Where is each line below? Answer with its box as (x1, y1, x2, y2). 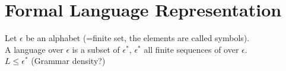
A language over (5, 43, 63, 55)
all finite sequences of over (144, 43, 239, 55)
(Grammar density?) (31, 55, 106, 67)
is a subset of (72, 43, 120, 55)
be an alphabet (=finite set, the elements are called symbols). (26, 32, 250, 44)
